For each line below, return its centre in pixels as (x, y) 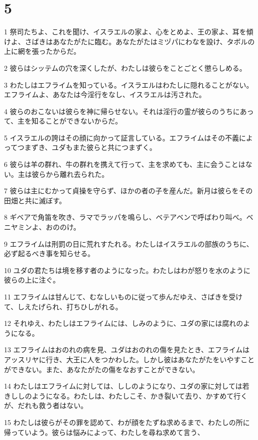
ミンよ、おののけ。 (49, 227)
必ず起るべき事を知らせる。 (49, 253)
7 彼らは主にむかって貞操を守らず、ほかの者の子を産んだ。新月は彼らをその (129, 191)
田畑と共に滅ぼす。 (35, 200)
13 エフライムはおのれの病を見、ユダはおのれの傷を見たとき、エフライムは (127, 350)
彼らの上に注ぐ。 (32, 280)
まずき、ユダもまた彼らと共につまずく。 (91, 147)
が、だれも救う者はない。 (46, 405)
